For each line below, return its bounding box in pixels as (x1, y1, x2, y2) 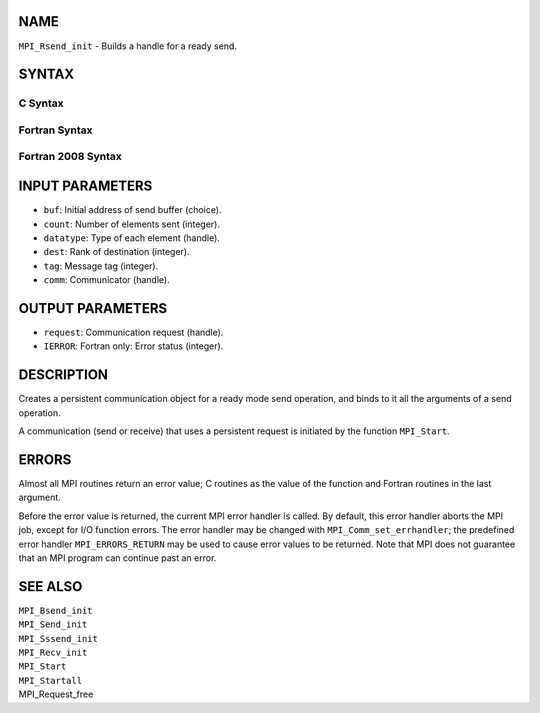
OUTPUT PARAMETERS (18, 300, 168, 317)
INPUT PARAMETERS (18, 178, 153, 195)
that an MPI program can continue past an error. (18, 551, 217, 564)
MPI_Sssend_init (18, 633, 99, 644)
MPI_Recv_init (18, 647, 88, 658)
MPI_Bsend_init (18, 605, 94, 616)
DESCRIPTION (18, 366, 109, 384)
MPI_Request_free (18, 688, 94, 700)
